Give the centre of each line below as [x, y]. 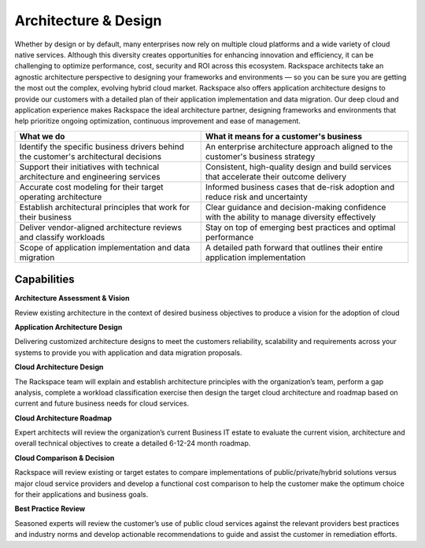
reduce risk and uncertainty [257, 197]
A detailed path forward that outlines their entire [294, 247]
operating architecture [61, 197]
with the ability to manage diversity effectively [290, 217]
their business [46, 217]
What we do [42, 136]
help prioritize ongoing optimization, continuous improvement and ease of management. [157, 121]
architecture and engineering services [90, 176]
